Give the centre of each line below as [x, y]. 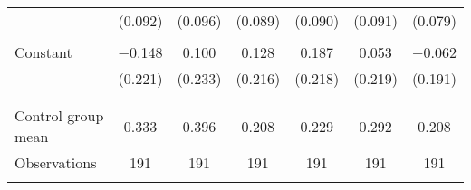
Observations [56, 162]
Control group [59, 115]
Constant [43, 52]
